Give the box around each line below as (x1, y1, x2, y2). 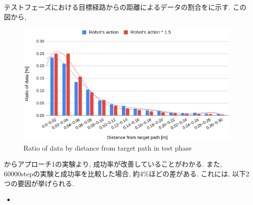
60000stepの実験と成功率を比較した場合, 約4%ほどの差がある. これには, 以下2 (4, 168, 250, 178)
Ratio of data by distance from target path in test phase (23, 142, 192, 153)
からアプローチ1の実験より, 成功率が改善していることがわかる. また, (4, 159, 222, 169)
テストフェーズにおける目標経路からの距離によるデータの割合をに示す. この (4, 2, 247, 12)
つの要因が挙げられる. (4, 178, 74, 188)
